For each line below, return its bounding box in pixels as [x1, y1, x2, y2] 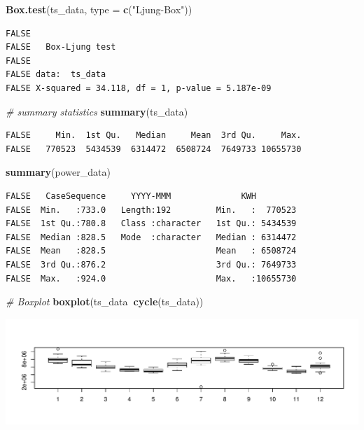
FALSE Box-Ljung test [6, 42, 116, 53]
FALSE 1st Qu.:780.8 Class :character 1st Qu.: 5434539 [6, 219, 297, 229]
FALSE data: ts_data [6, 69, 106, 80]
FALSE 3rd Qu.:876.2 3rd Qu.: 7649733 [6, 259, 297, 270]
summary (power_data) [6, 165, 111, 179]
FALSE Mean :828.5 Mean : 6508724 [6, 246, 297, 256]
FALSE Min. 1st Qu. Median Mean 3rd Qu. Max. [6, 130, 302, 141]
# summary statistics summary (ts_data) [6, 104, 188, 118]
